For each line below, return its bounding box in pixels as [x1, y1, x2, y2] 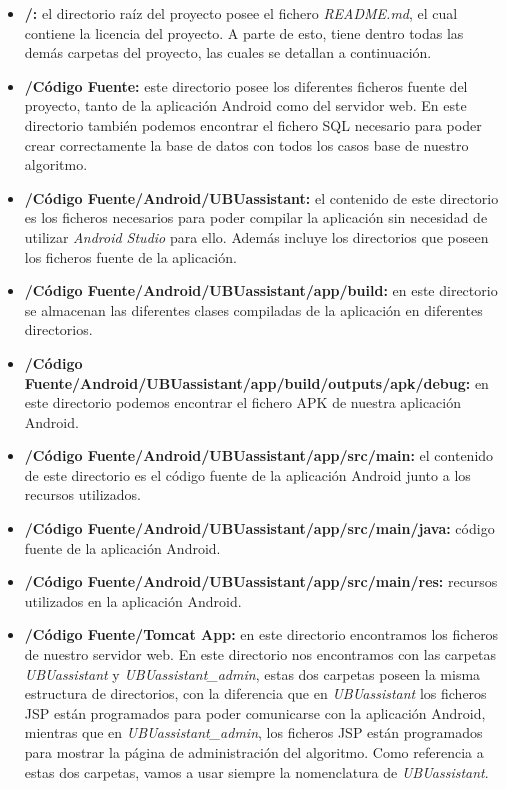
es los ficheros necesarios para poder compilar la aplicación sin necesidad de [24, 207, 488, 228]
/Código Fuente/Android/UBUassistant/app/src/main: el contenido [24, 445, 494, 466]
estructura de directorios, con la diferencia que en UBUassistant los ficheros [24, 683, 487, 704]
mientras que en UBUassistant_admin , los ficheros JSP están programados [24, 722, 483, 743]
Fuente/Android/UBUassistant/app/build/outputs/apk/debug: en [24, 372, 489, 393]
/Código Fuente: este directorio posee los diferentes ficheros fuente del [24, 75, 468, 96]
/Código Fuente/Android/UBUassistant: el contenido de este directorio [24, 187, 499, 208]
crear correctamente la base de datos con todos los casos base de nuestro [24, 134, 469, 155]
